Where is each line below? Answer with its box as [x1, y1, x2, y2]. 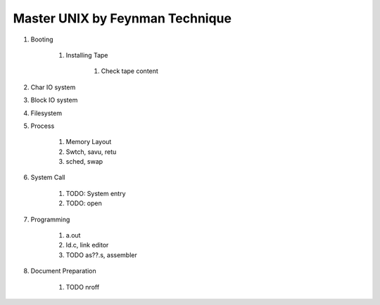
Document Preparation [30, 267, 96, 275]
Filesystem [30, 109, 63, 117]
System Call [30, 173, 65, 182]
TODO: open [65, 199, 102, 207]
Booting [30, 35, 53, 44]
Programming [30, 215, 70, 223]
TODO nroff [65, 283, 100, 291]
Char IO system [30, 83, 76, 91]
